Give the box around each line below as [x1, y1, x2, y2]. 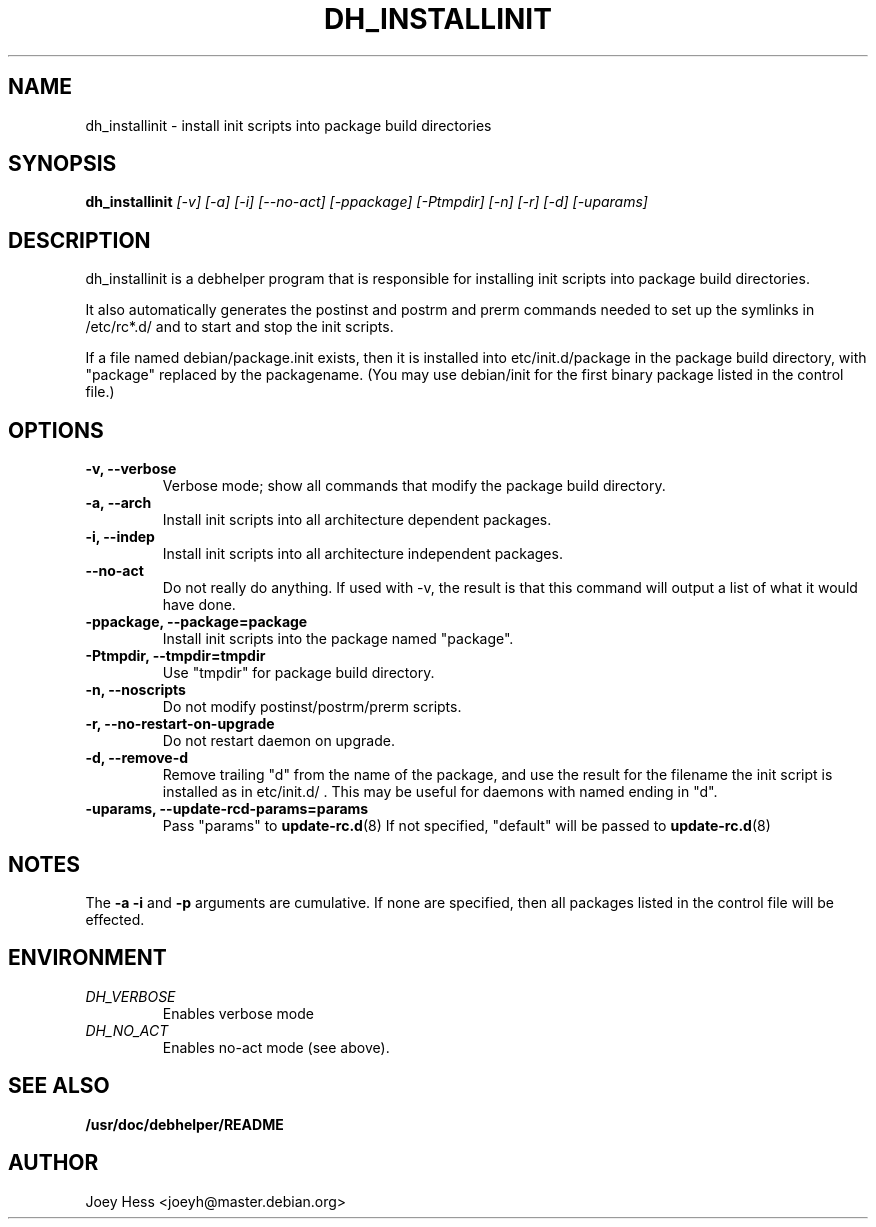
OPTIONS [8, 417, 104, 443]
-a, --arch [85, 494, 152, 512]
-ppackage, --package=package [85, 613, 308, 631]
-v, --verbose [85, 460, 177, 478]
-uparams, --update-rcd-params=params [85, 800, 369, 818]
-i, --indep [85, 528, 155, 546]
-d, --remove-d [85, 749, 189, 767]
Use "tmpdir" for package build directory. [162, 664, 435, 682]
